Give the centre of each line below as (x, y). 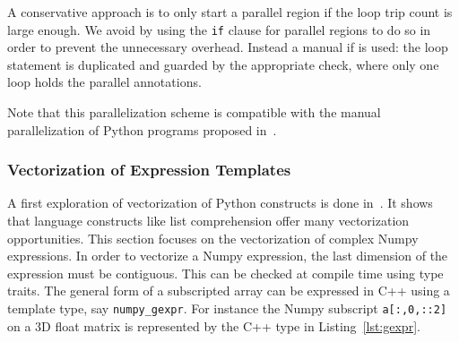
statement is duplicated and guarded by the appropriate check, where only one (223, 64)
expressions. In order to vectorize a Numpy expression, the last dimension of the (228, 256)
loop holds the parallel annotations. (104, 82)
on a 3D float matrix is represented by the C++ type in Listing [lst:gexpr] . (214, 325)
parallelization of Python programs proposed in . (142, 129)
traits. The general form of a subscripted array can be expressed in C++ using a (229, 291)
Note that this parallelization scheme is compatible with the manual (194, 112)
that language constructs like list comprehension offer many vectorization (208, 221)
